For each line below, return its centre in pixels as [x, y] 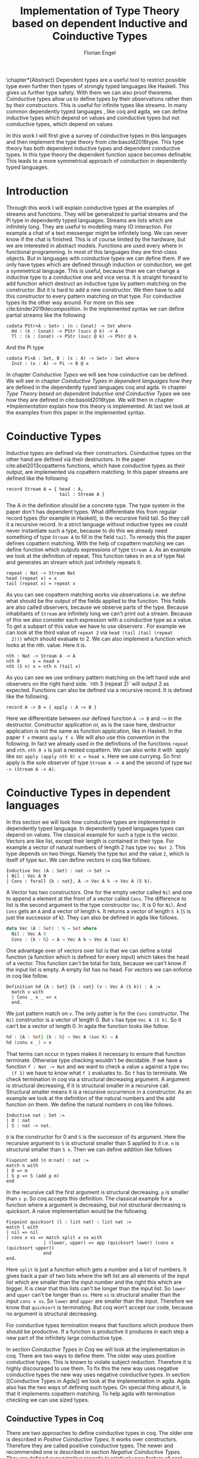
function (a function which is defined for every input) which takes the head [97, 957]
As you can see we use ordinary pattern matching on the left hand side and [98, 677]
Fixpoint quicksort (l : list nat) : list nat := [69, 1222]
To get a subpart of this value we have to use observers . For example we [96, 626]
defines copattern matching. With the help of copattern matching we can [95, 543]
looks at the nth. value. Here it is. [46, 645]
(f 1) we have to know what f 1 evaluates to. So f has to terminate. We [99, 1073]
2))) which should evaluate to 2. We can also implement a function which [102, 639]
